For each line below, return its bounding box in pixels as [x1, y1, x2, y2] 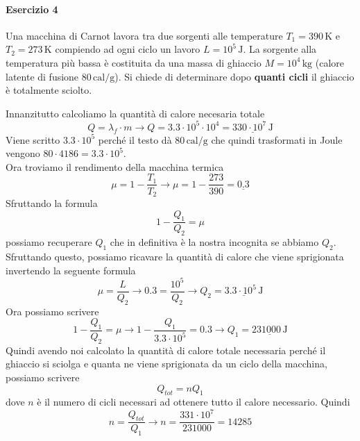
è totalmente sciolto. [6, 83, 92, 97]
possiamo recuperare [6, 235, 92, 249]
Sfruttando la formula [6, 195, 98, 210]
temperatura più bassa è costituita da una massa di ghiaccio [6, 55, 262, 69]
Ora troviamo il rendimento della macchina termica [6, 159, 224, 174]
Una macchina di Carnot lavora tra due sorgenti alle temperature [6, 28, 283, 42]
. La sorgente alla [243, 42, 317, 56]
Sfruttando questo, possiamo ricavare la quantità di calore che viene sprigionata [6, 249, 344, 263]
